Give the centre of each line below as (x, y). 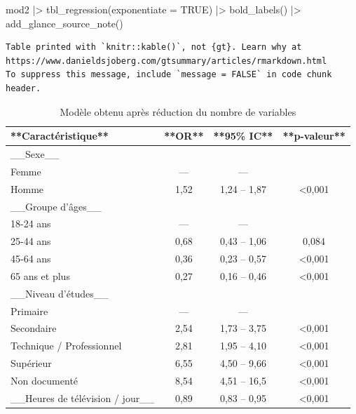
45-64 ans (31, 259)
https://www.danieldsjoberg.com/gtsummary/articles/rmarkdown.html (166, 61)
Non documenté (44, 380)
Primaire (29, 310)
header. (23, 88)
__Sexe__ (35, 154)
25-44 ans (31, 241)
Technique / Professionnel (66, 346)
